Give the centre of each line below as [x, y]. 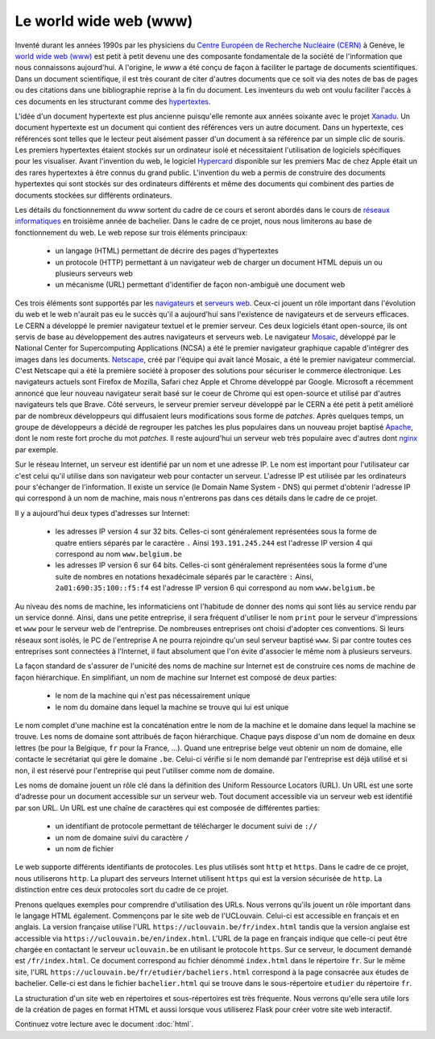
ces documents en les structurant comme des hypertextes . [113, 102]
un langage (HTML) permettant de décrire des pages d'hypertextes [167, 251]
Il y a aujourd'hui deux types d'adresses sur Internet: [102, 513]
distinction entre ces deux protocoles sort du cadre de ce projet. [122, 890]
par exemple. [37, 449]
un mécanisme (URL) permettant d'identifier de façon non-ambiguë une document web [200, 285]
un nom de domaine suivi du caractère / [122, 837]
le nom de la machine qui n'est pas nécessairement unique [153, 696]
